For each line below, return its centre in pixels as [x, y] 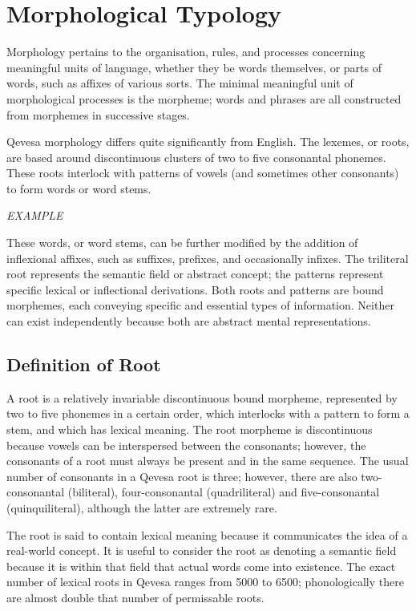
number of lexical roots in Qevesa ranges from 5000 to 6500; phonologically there [205, 582]
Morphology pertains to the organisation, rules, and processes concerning [186, 52]
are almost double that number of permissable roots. [135, 597]
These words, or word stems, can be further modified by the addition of [182, 243]
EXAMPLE [35, 215]
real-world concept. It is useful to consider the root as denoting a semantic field [202, 550]
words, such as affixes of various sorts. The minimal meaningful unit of [180, 83]
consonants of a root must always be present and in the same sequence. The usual [208, 461]
